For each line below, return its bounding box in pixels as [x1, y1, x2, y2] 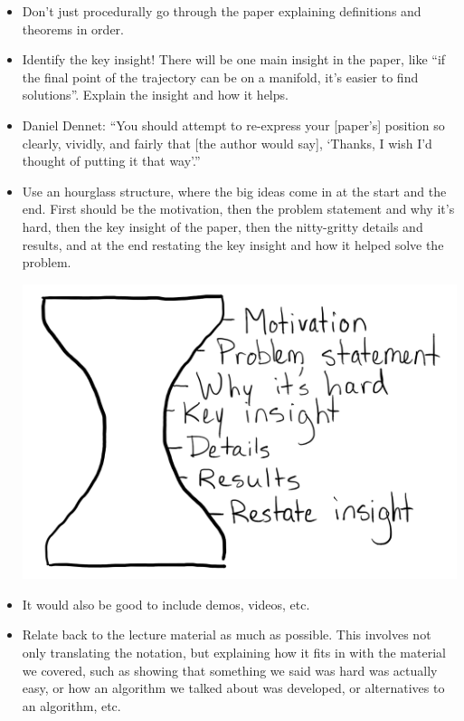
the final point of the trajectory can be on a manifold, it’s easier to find [22, 67, 419, 86]
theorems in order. [22, 19, 124, 38]
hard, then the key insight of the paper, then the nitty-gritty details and [22, 216, 423, 236]
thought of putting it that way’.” [22, 151, 201, 170]
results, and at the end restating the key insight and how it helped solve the [22, 235, 444, 254]
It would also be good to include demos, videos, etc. [22, 594, 310, 613]
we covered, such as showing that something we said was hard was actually [22, 660, 438, 679]
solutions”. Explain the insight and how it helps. [22, 85, 289, 104]
